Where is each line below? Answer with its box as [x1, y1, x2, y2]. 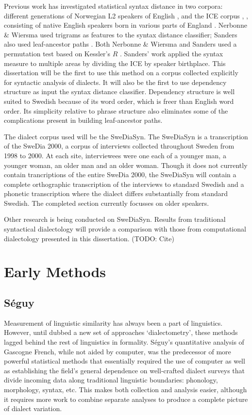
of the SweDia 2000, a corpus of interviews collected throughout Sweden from [4, 141, 235, 151]
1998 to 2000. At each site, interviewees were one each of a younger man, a [4, 150, 226, 160]
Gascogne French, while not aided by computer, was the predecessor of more [4, 346, 231, 356]
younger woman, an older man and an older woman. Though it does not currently [4, 160, 248, 170]
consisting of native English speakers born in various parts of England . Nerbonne [4, 20, 247, 30]
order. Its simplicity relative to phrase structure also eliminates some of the [4, 105, 228, 116]
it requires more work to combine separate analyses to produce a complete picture [4, 394, 248, 404]
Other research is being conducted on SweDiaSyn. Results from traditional [4, 214, 226, 224]
